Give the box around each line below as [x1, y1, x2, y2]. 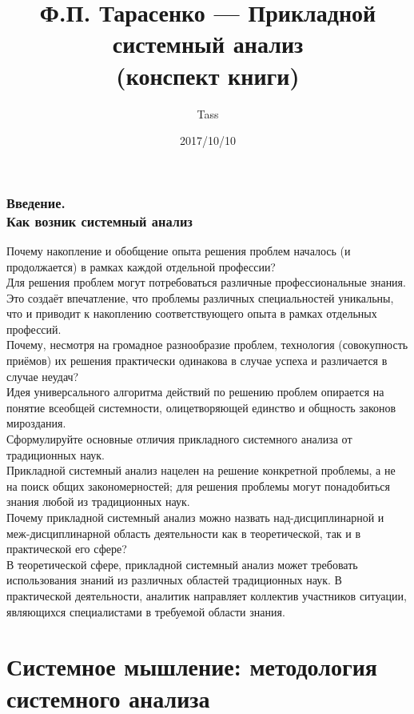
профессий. [6, 320, 62, 337]
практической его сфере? [6, 540, 127, 557]
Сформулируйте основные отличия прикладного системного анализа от [6, 431, 352, 447]
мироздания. [6, 415, 66, 431]
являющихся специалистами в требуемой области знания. [6, 603, 285, 620]
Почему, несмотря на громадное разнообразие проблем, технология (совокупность [6, 336, 408, 353]
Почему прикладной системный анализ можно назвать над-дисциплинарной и [6, 509, 384, 525]
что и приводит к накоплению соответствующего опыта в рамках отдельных [6, 305, 377, 322]
